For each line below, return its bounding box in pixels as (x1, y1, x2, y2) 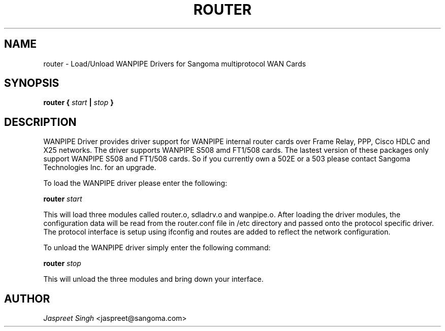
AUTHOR (4, 292, 50, 305)
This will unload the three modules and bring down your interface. (43, 275, 264, 284)
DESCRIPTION (4, 115, 77, 128)
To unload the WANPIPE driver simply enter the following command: (43, 243, 271, 252)
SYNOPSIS (4, 77, 59, 90)
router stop (43, 259, 81, 268)
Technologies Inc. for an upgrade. (43, 163, 156, 172)
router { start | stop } (43, 98, 114, 107)
